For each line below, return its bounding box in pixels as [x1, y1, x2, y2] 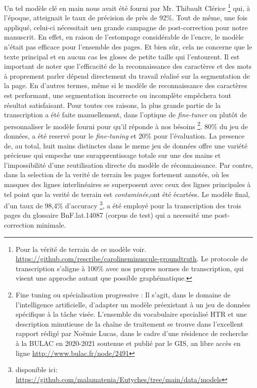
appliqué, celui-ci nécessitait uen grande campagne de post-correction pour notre [4, 22, 248, 32]
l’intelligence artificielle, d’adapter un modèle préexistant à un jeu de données [15, 299, 251, 309]
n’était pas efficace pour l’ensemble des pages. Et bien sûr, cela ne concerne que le [4, 42, 252, 52]
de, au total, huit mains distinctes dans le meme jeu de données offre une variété [4, 140, 248, 150]
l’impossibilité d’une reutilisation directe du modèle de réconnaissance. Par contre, [4, 159, 254, 170]
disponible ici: [15, 364, 58, 375]
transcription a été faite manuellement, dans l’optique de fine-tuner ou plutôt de [4, 109, 247, 120]
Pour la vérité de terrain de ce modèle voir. [15, 243, 146, 254]
